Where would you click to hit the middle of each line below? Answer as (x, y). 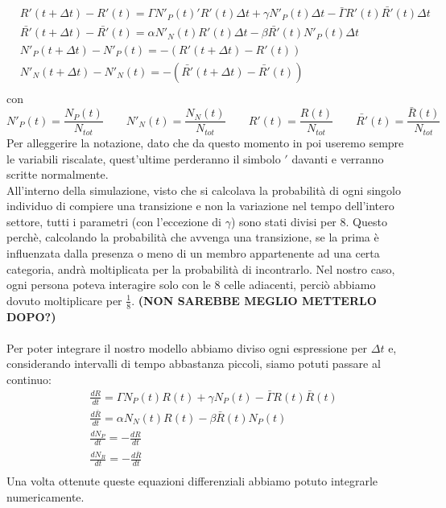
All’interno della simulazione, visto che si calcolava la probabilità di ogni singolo (204, 190)
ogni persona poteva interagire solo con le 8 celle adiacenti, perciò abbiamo (191, 285)
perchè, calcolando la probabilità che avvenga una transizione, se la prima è (193, 237)
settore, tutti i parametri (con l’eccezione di (114, 221)
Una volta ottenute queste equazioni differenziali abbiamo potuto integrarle (192, 481)
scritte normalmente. (58, 174)
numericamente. (45, 496)
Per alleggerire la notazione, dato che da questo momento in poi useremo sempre (205, 142)
